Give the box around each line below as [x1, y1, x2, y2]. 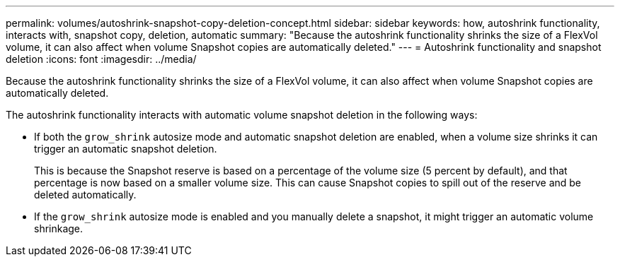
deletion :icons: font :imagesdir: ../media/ [6, 53, 197, 65]
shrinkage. [34, 222, 84, 234]
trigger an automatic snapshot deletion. [34, 143, 217, 155]
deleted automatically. [34, 189, 137, 201]
